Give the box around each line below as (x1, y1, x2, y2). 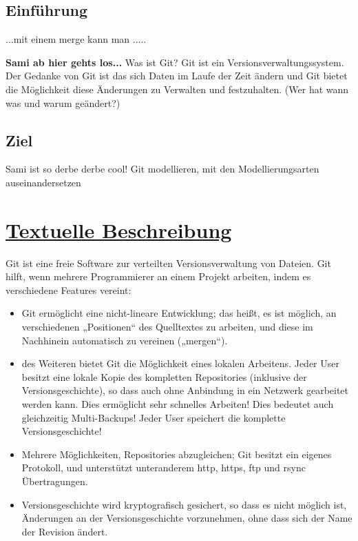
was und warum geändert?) (6, 95, 120, 110)
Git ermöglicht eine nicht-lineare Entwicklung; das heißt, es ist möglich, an (21, 306, 337, 320)
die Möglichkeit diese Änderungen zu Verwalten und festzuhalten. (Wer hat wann (6, 81, 349, 96)
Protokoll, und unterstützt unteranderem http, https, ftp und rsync (21, 460, 306, 475)
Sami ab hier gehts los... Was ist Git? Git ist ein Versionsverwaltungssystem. (6, 55, 344, 69)
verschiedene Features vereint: (6, 282, 131, 297)
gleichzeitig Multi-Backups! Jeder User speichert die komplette (21, 410, 286, 424)
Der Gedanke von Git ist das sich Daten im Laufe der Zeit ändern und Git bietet (6, 68, 348, 83)
